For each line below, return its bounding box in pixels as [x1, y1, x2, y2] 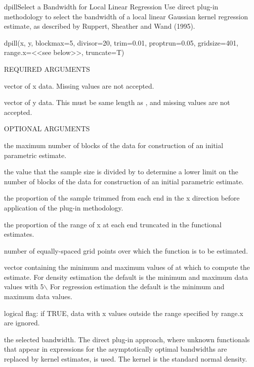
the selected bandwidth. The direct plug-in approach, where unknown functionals [4, 334, 250, 344]
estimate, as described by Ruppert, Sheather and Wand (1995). [4, 21, 195, 31]
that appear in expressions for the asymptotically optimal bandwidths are [4, 344, 227, 354]
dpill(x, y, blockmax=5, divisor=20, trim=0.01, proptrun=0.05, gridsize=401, [4, 37, 239, 48]
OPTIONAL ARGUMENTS [4, 123, 90, 134]
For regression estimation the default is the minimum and [50, 281, 225, 292]
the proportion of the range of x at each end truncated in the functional [4, 219, 222, 229]
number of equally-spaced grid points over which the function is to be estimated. [4, 245, 248, 256]
